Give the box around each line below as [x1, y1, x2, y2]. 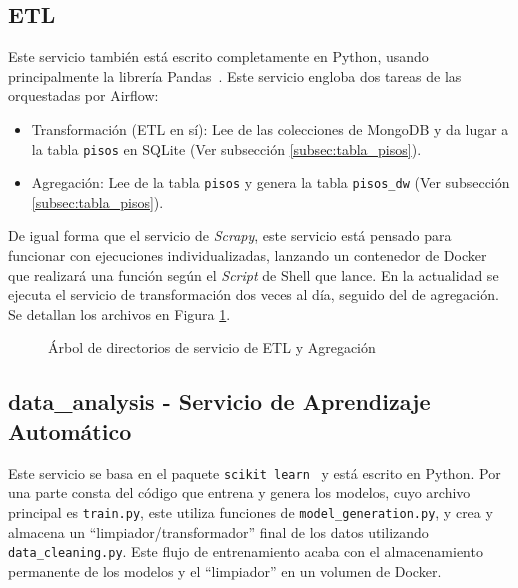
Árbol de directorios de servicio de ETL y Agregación [48, 337, 376, 358]
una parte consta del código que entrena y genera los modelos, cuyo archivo [8, 482, 471, 503]
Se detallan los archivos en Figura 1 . [8, 303, 231, 324]
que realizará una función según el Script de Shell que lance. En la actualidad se [8, 264, 499, 285]
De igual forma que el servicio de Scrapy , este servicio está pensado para [8, 225, 452, 246]
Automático [8, 415, 132, 446]
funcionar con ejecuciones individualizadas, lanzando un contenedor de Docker [8, 245, 487, 266]
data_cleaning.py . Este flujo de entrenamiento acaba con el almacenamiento [8, 541, 483, 562]
